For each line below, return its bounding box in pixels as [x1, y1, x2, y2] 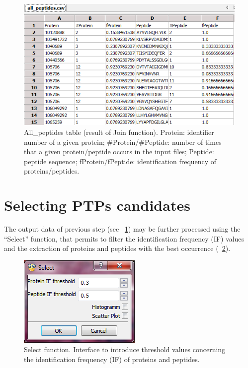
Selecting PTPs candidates [4, 195, 190, 215]
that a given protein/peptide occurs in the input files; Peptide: [24, 146, 214, 157]
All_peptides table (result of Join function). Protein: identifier [24, 126, 214, 137]
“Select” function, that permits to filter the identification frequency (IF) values [4, 233, 245, 244]
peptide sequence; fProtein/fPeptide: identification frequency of [24, 156, 217, 166]
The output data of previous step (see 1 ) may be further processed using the [4, 224, 241, 234]
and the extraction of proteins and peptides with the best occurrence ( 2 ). [4, 243, 231, 253]
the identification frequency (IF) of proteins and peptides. [24, 354, 200, 365]
